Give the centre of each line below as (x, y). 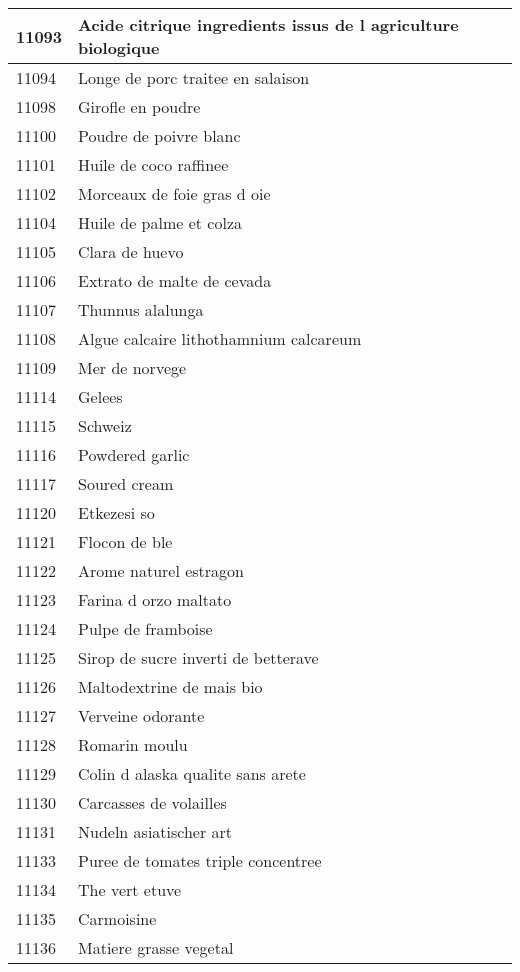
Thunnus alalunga (141, 309)
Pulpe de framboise (145, 628)
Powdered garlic (134, 454)
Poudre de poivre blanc (159, 135)
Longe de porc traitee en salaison (194, 77)
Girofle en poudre (139, 106)
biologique (119, 47)
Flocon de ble (125, 541)
